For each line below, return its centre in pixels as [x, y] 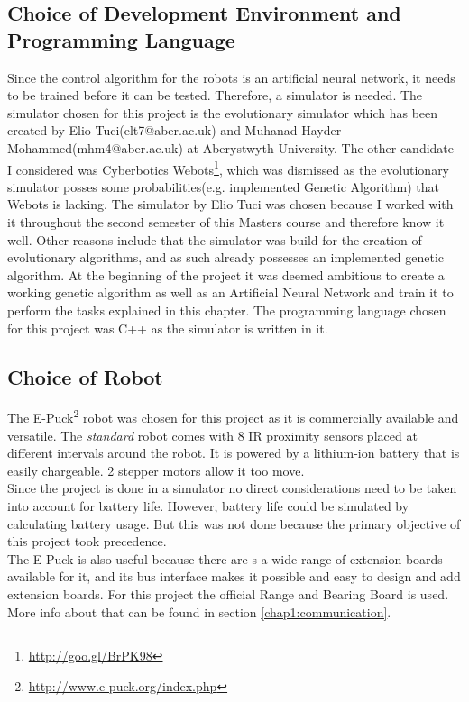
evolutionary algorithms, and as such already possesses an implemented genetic [226, 257]
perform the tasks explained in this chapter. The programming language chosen [227, 310]
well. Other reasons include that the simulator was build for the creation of [215, 239]
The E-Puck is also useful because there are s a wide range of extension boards [225, 558]
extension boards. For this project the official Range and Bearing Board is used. [228, 593]
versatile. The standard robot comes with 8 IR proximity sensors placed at [212, 435]
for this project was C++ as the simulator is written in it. [168, 328]
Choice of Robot [85, 376]
